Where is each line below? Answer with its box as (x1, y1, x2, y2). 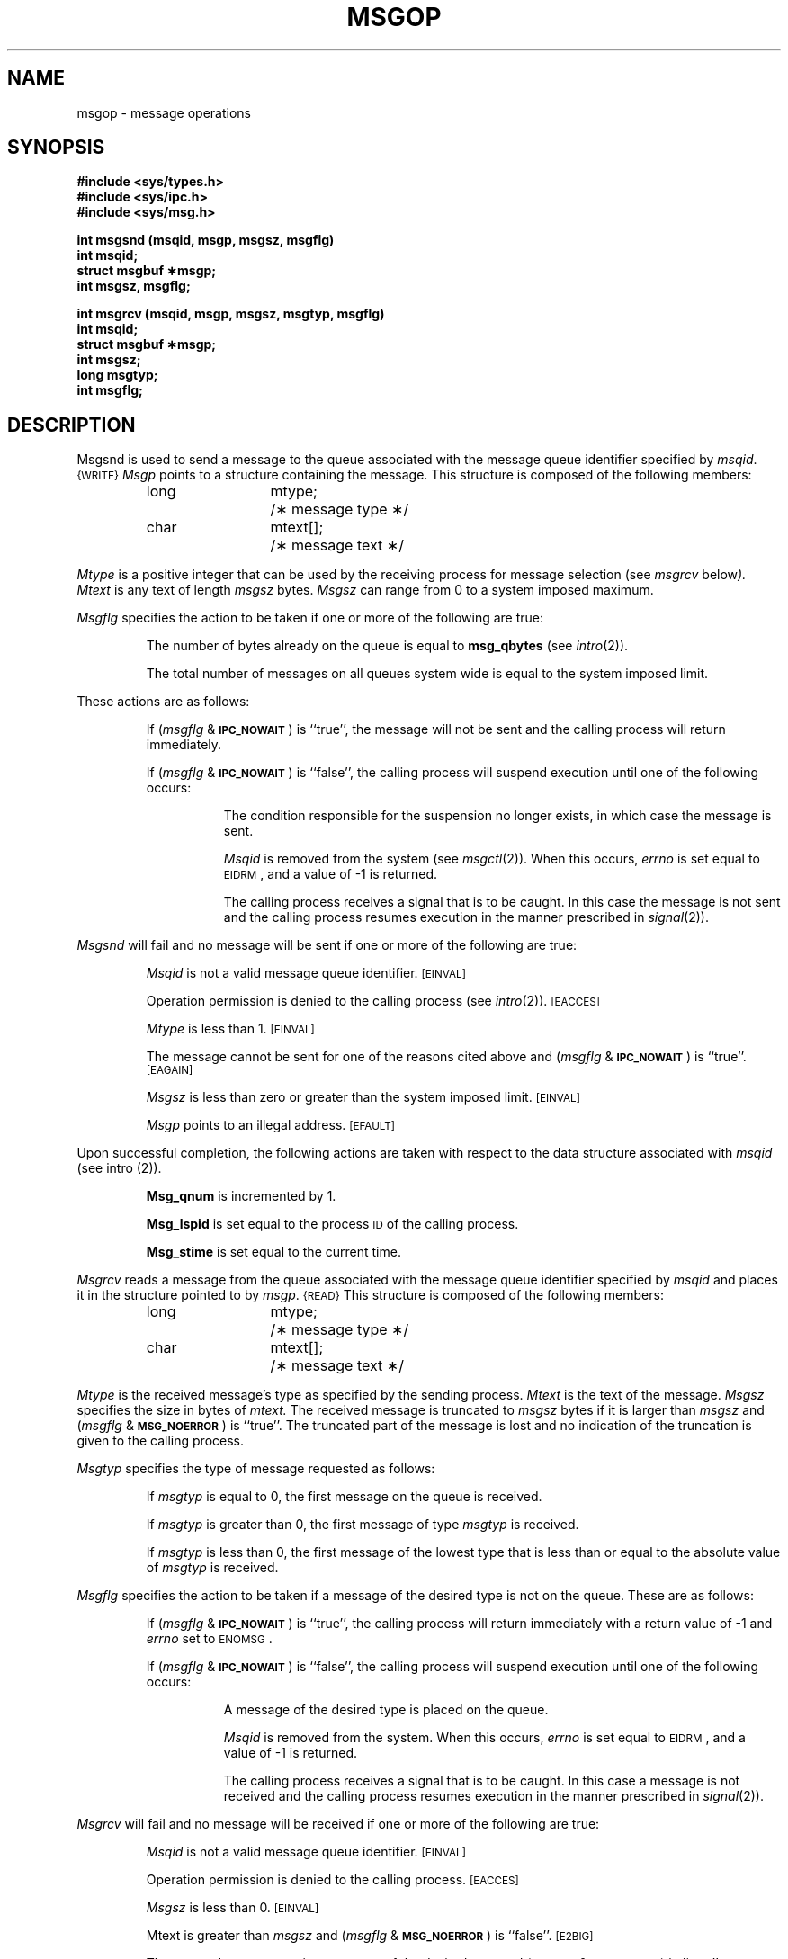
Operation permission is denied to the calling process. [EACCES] (146, 1872, 519, 1888)
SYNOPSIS (7, 136, 105, 159)
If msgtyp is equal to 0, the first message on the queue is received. (146, 1489, 542, 1505)
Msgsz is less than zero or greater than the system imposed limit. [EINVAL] (146, 1089, 580, 1105)
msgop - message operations (76, 104, 251, 121)
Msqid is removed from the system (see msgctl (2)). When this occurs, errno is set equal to (223, 851, 760, 867)
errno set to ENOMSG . (146, 1631, 273, 1647)
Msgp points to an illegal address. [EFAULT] (146, 1117, 396, 1133)
